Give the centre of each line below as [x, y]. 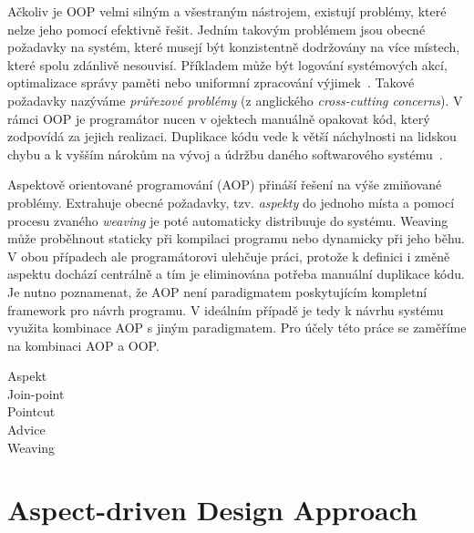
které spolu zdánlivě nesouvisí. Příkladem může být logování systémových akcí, [227, 64]
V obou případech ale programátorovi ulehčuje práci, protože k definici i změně [229, 256]
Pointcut [31, 411]
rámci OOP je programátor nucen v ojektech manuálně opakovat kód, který [219, 118]
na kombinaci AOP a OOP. [83, 345]
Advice [26, 430]
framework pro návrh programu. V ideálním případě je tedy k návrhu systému [226, 309]
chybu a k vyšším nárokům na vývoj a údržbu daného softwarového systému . [225, 154]
